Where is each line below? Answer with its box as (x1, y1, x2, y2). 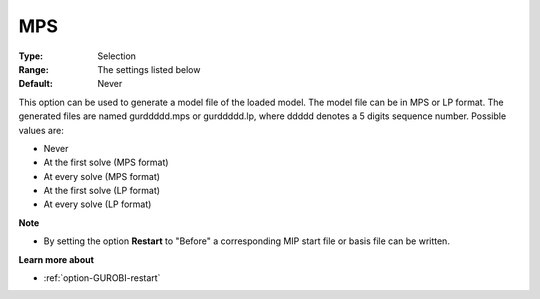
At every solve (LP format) (43, 198, 152, 210)
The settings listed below (97, 63, 201, 75)
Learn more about (18, 253, 95, 265)
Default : (18, 78, 54, 90)
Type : (18, 50, 44, 62)
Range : (18, 63, 49, 75)
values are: (18, 124, 64, 136)
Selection (97, 50, 137, 62)
